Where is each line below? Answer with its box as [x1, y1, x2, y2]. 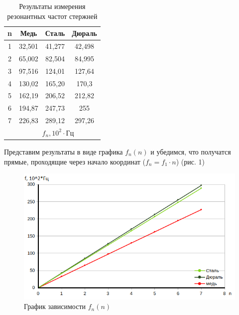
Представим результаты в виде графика [4, 147, 123, 157]
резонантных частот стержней [7, 10, 98, 21]
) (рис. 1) [176, 156, 205, 166]
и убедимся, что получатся [150, 147, 231, 157]
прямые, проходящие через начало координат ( [4, 156, 145, 166]
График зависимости [24, 301, 86, 312]
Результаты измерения [19, 1, 86, 11]
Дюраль [72, 28, 97, 38]
